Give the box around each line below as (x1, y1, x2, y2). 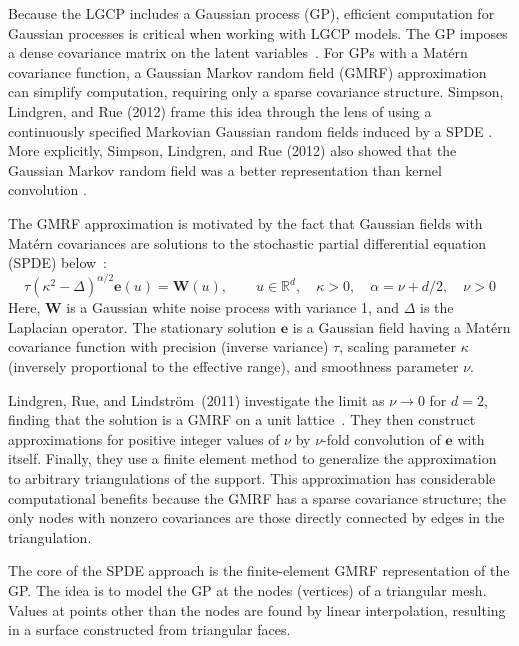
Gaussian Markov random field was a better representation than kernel (8, 159, 442, 180)
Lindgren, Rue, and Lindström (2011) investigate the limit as (8, 389, 385, 410)
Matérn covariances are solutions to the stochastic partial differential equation (8, 232, 487, 253)
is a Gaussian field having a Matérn (292, 316, 511, 337)
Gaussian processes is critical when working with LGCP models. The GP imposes (8, 22, 508, 43)
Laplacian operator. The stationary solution (8, 316, 277, 337)
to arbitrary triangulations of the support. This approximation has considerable (8, 467, 496, 488)
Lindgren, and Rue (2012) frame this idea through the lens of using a (8, 100, 432, 121)
